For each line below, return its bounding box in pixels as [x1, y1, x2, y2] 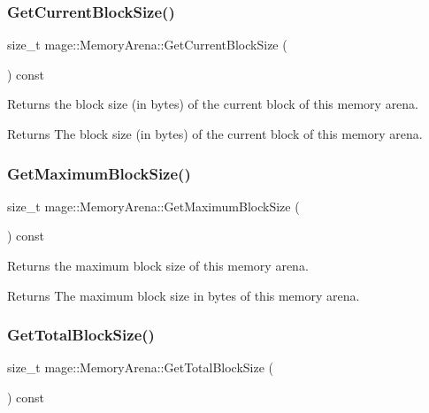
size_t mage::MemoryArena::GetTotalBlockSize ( [7, 358, 274, 377]
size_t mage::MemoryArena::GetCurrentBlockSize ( [7, 35, 287, 54]
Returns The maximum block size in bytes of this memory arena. [7, 286, 360, 304]
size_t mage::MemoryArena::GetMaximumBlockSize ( [7, 196, 300, 215]
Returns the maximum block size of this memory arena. [7, 256, 309, 274]
